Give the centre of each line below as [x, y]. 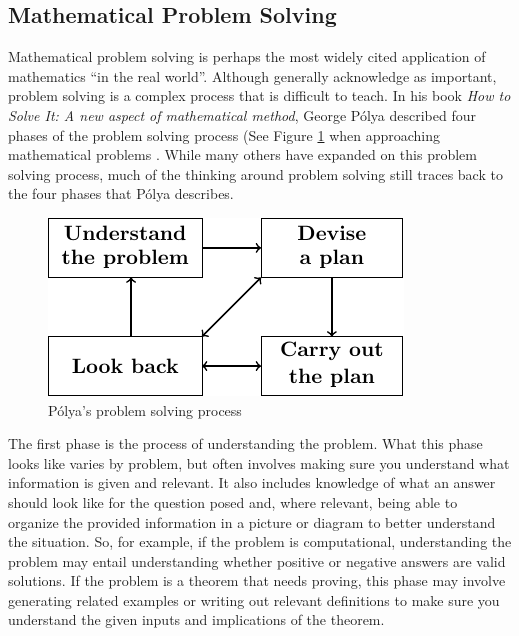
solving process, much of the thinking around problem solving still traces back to [255, 173]
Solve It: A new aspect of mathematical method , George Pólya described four [242, 114]
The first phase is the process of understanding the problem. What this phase [245, 443]
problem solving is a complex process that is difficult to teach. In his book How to [259, 95]
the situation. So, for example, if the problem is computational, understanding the [260, 541]
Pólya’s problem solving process [145, 409]
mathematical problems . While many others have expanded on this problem [242, 154]
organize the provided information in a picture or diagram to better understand [252, 521]
